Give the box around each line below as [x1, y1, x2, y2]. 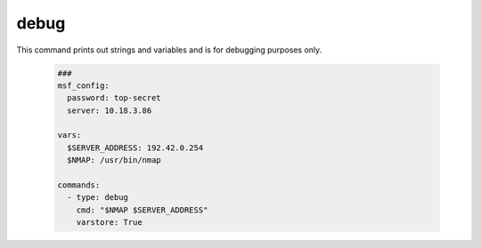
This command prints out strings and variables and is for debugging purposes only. [16, 44, 322, 55]
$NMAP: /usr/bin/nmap [67, 156, 162, 165]
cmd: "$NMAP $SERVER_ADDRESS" [76, 204, 208, 215]
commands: [57, 180, 101, 190]
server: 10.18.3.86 [67, 105, 152, 116]
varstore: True [76, 218, 143, 228]
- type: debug [67, 192, 129, 203]
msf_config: [57, 80, 110, 91]
